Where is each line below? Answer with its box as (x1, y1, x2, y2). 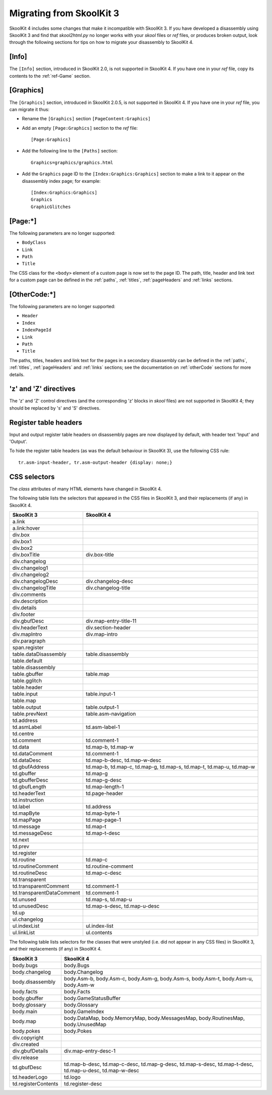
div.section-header (86, 624, 131, 631)
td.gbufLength (12, 783, 46, 790)
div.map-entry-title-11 (86, 617, 137, 624)
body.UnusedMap (63, 1021, 107, 1028)
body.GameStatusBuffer (63, 994, 121, 1002)
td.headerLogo (12, 1073, 48, 1080)
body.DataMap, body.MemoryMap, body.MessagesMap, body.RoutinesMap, (63, 1014, 245, 1021)
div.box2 (12, 544, 33, 552)
